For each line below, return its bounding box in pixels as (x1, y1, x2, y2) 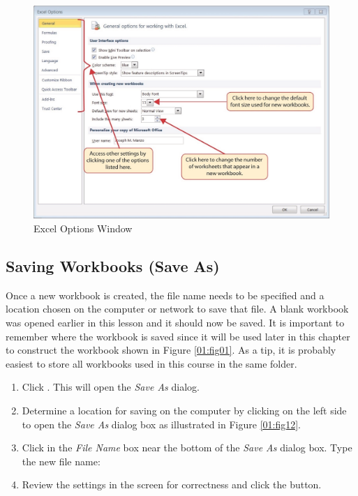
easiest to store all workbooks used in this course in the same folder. (6, 356, 297, 370)
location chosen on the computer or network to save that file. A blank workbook (6, 301, 349, 316)
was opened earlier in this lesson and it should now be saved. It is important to (6, 315, 345, 330)
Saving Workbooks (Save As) (6, 255, 220, 277)
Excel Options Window (33, 221, 133, 236)
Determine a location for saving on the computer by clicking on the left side (22, 403, 347, 417)
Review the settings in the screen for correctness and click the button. (22, 477, 322, 492)
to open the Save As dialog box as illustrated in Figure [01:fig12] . (22, 416, 301, 431)
